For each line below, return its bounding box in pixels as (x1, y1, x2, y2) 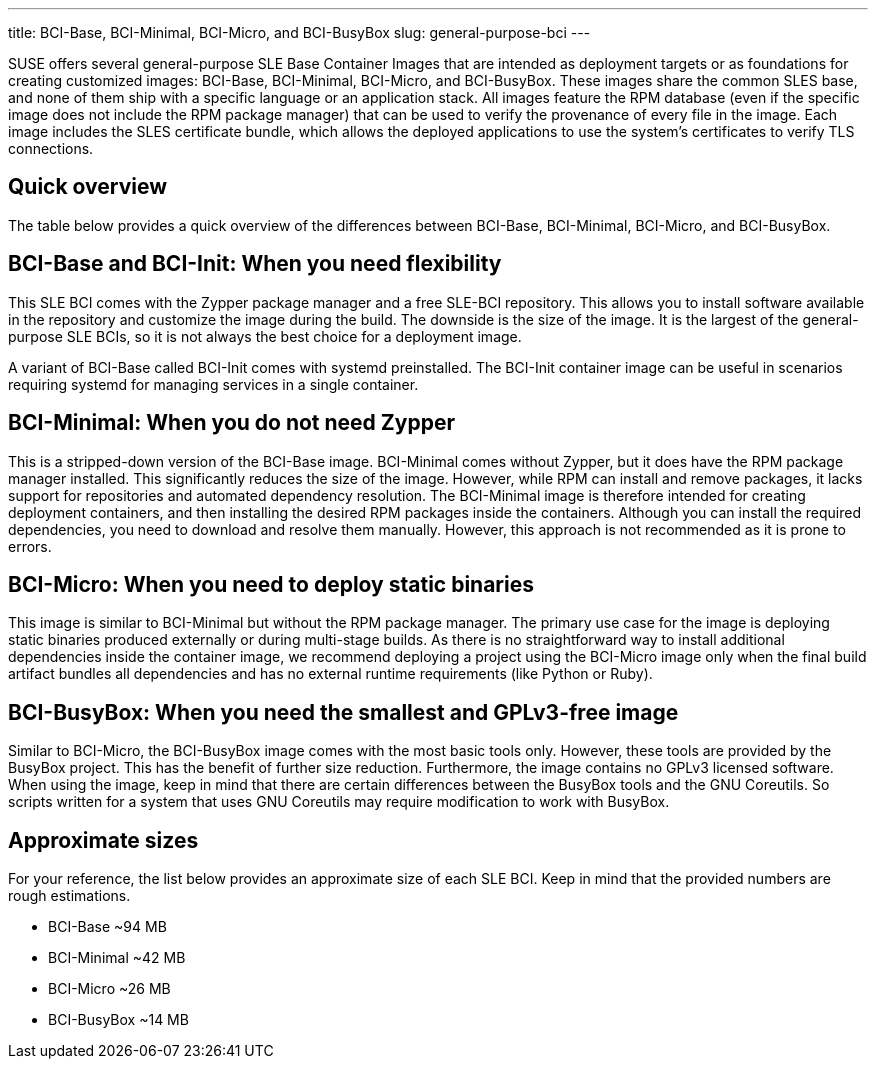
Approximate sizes (8, 827, 199, 853)
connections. (8, 140, 94, 157)
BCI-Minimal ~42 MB (48, 949, 186, 967)
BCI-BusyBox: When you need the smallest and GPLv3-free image (8, 699, 679, 725)
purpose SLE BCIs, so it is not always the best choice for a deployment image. (8, 327, 522, 345)
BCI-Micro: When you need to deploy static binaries (8, 571, 534, 597)
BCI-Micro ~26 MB (48, 980, 171, 998)
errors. (8, 537, 52, 555)
